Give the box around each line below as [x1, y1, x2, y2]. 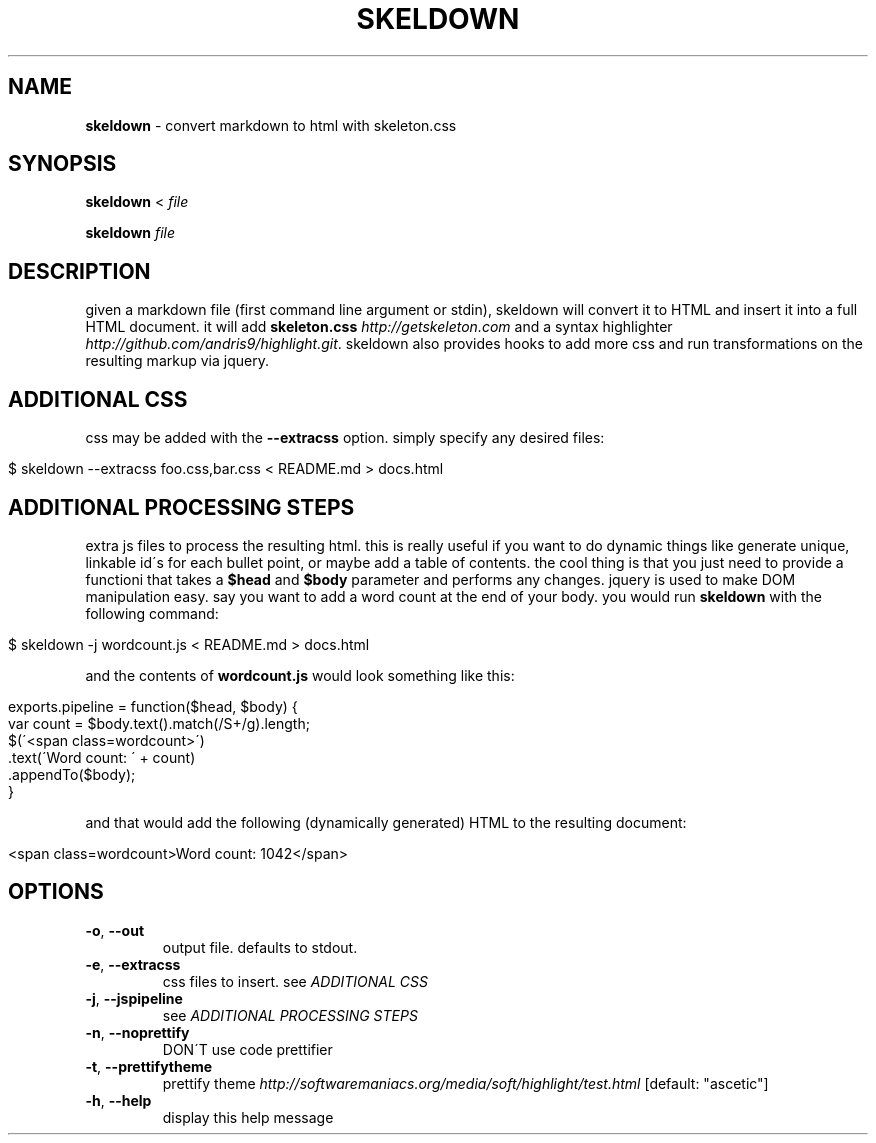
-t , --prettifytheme [85, 1057, 213, 1075]
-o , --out [85, 921, 145, 939]
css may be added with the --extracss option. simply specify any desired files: [85, 429, 605, 447]
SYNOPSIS [8, 151, 117, 177]
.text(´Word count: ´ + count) [8, 748, 196, 766]
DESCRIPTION [8, 258, 151, 284]
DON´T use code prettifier [162, 1040, 333, 1058]
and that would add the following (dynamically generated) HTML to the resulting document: [85, 813, 687, 831]
